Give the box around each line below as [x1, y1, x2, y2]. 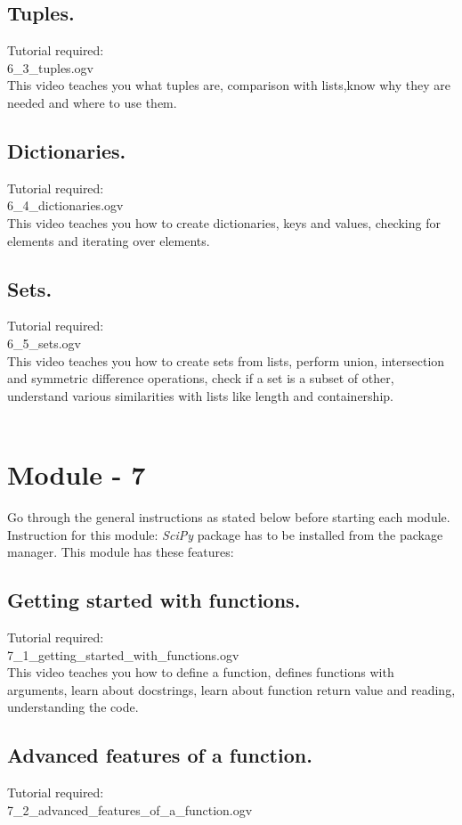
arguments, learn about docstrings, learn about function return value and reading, [7, 680, 456, 698]
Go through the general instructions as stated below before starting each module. [7, 508, 450, 527]
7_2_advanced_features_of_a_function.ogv [7, 800, 253, 819]
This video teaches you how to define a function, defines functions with [7, 663, 394, 682]
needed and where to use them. [7, 93, 177, 111]
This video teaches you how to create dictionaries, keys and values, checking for [7, 213, 441, 232]
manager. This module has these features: [7, 543, 234, 561]
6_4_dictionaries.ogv [7, 196, 124, 215]
